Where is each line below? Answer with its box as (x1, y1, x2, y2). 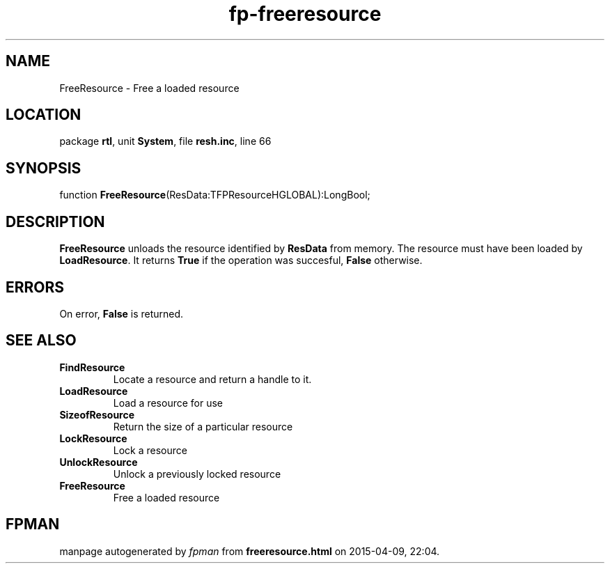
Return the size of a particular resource (113, 420, 293, 432)
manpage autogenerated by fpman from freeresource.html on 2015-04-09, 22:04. (59, 545, 440, 557)
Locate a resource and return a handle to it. (113, 373, 312, 385)
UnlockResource (59, 455, 138, 468)
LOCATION (6, 106, 81, 124)
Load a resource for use (113, 396, 224, 409)
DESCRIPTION (6, 212, 105, 231)
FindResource (59, 361, 125, 373)
